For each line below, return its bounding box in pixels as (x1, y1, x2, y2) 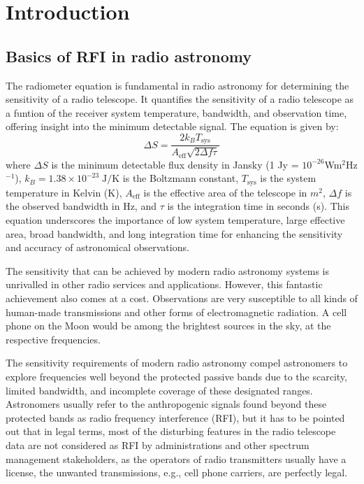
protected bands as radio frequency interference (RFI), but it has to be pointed (6, 410, 345, 425)
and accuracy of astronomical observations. (6, 240, 189, 255)
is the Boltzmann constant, (122, 171, 239, 185)
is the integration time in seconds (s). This (167, 199, 349, 213)
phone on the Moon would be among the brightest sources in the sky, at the (6, 318, 331, 333)
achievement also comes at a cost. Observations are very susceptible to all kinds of (6, 291, 358, 306)
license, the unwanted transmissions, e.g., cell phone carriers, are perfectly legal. (6, 465, 348, 480)
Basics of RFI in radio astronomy (6, 45, 252, 66)
